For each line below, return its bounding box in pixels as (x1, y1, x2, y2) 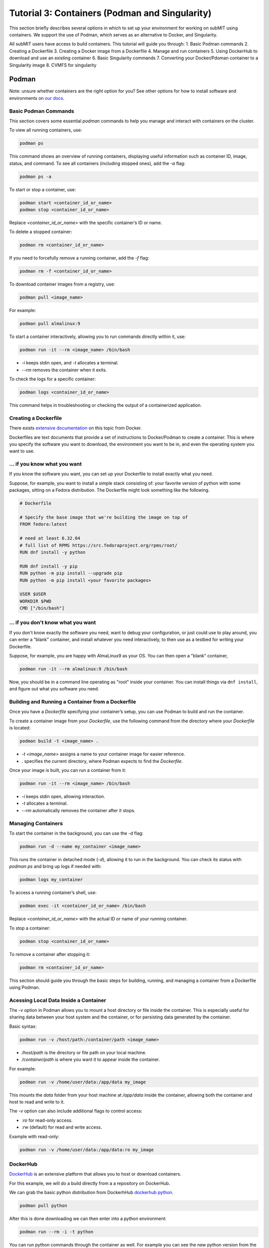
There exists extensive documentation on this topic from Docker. (9, 425, 142, 431)
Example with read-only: (9, 1133, 60, 1139)
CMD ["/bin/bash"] (19, 606, 65, 611)
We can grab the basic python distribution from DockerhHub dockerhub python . (9, 1190, 174, 1196)
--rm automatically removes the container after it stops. (21, 807, 135, 813)
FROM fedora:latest (19, 522, 67, 527)
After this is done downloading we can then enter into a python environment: (9, 1216, 167, 1222)
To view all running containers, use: (9, 127, 82, 133)
